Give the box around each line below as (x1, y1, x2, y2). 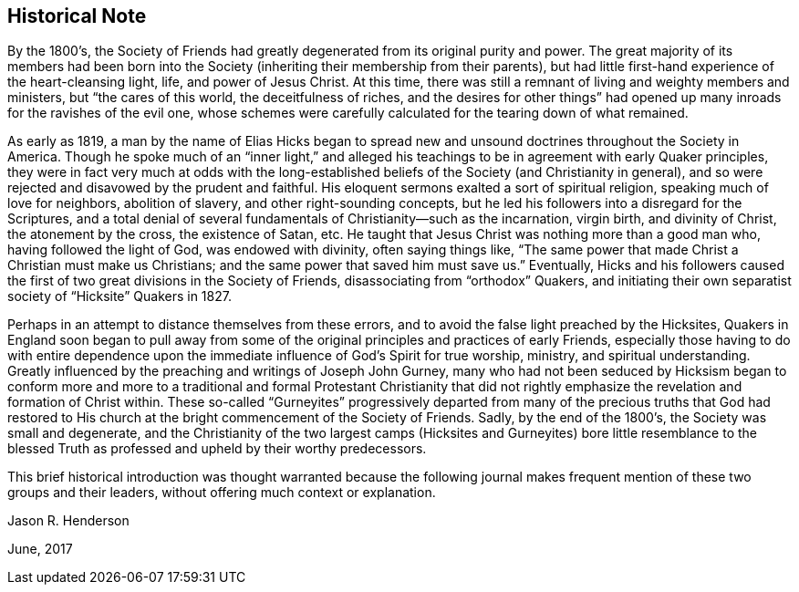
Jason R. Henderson (7, 513, 130, 529)
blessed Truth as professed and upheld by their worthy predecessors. (7, 441, 427, 457)
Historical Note (7, 5, 147, 27)
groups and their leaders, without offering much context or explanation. (7, 484, 436, 501)
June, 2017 (7, 541, 73, 557)
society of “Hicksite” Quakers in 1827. (7, 288, 232, 305)
